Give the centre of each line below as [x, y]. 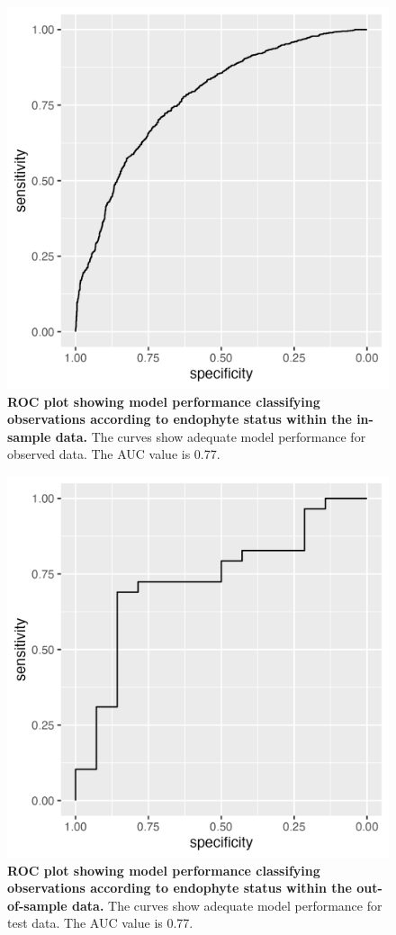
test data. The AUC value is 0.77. [100, 923]
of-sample [37, 905]
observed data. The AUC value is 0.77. [114, 454]
